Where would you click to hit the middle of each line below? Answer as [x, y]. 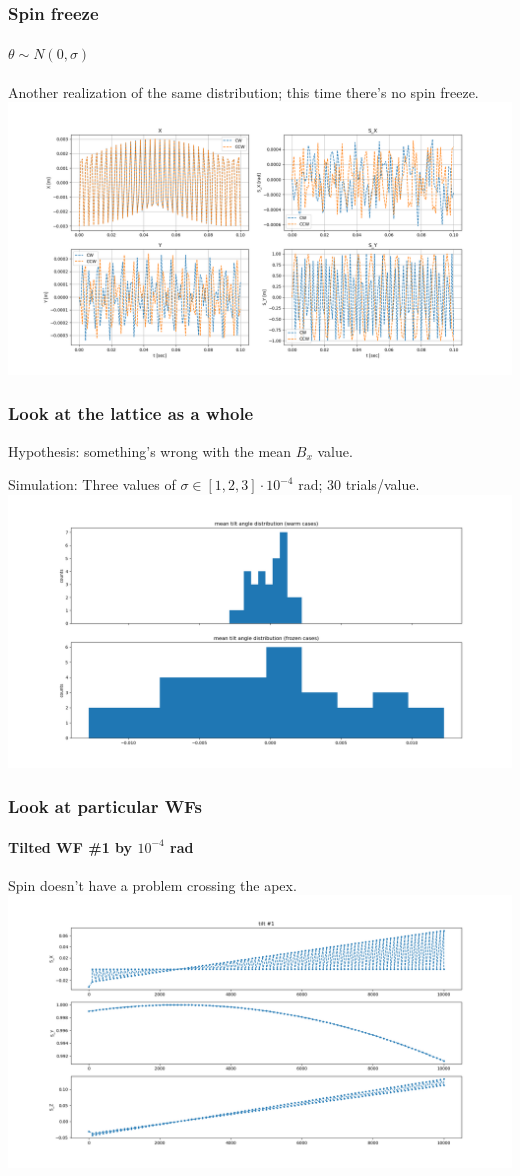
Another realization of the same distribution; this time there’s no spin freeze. [243, 91]
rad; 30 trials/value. [359, 484]
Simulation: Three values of [92, 484]
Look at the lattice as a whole [131, 413]
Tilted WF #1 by [70, 846]
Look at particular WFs [105, 806]
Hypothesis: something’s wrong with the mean [150, 450]
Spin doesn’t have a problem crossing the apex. [152, 884]
